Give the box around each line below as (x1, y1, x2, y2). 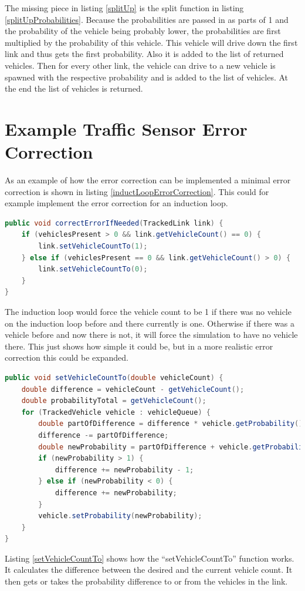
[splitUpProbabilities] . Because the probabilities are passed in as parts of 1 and (5, 13, 289, 25)
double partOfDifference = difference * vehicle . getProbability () (38, 419, 303, 428)
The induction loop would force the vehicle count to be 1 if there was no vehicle (5, 305, 292, 317)
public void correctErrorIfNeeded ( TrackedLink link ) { (5, 219, 223, 227)
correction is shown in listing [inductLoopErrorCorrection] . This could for (5, 185, 269, 197)
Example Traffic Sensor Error (5, 116, 248, 140)
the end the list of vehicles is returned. (5, 82, 143, 95)
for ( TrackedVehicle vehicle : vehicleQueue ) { (21, 408, 211, 417)
